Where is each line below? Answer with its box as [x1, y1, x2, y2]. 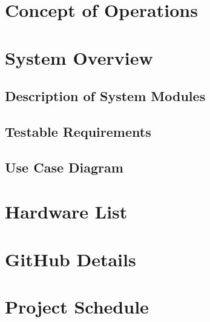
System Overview [5, 45, 153, 70]
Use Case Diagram [5, 157, 123, 176]
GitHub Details [5, 246, 136, 271]
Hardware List [5, 199, 128, 224]
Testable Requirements [5, 122, 151, 140]
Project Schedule [5, 294, 149, 319]
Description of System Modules [5, 87, 206, 105]
